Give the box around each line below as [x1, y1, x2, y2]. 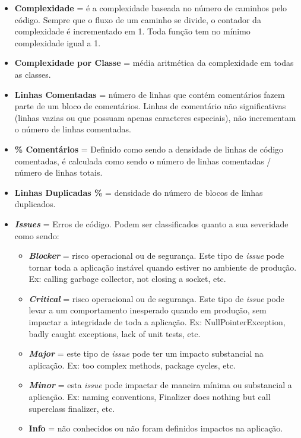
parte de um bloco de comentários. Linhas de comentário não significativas [14, 100, 286, 112]
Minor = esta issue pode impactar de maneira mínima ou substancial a [28, 379, 292, 391]
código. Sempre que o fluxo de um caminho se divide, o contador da [14, 13, 261, 26]
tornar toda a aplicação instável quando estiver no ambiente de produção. [28, 261, 297, 273]
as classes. [14, 68, 51, 80]
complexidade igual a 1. [14, 36, 101, 49]
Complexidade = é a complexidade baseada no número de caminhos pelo [14, 2, 287, 14]
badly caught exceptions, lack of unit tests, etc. [28, 327, 201, 339]
